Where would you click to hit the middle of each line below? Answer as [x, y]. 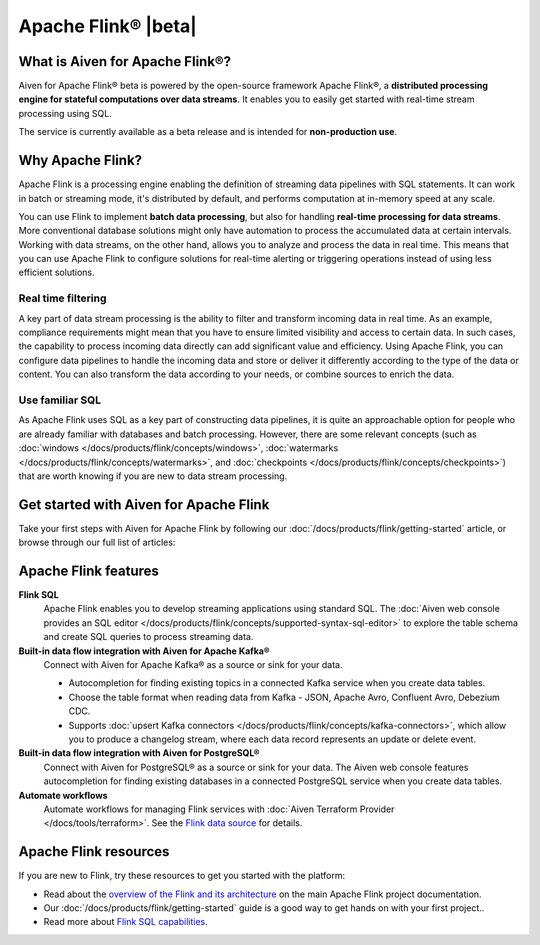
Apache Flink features [89, 571]
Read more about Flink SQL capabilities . [126, 922]
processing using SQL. [65, 113]
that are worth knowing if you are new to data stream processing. [153, 476]
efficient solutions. [56, 272]
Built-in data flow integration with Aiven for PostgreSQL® [139, 753]
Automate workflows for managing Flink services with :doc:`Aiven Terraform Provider [219, 809]
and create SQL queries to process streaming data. [148, 637]
